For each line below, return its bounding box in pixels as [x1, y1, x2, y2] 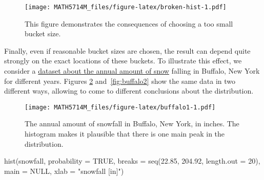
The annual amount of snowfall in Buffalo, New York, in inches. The [25, 118, 239, 129]
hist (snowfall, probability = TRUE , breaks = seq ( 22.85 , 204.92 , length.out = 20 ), [4, 155, 260, 166]
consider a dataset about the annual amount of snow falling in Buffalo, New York [4, 65, 260, 76]
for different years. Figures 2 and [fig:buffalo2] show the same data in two [4, 75, 236, 86]
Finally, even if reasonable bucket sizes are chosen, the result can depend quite [4, 45, 251, 56]
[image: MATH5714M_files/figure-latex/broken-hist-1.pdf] [25, 4, 227, 11]
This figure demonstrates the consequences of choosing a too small [25, 18, 233, 29]
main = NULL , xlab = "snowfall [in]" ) [4, 165, 124, 176]
